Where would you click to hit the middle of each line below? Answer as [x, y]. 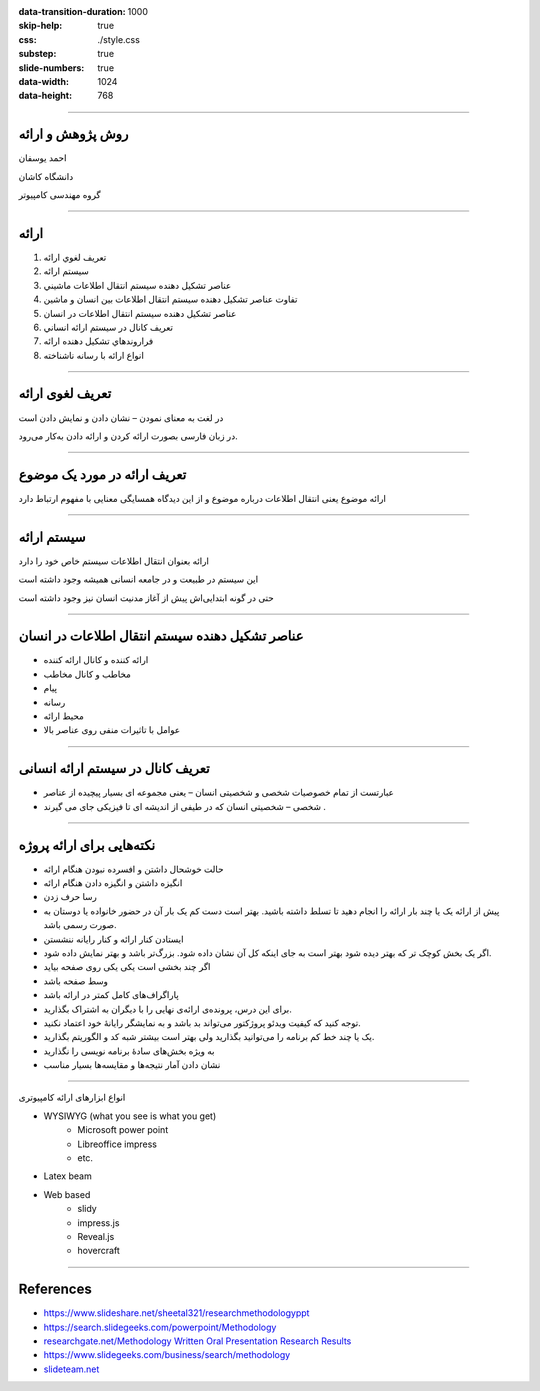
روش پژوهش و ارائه [73, 134]
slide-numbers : [51, 67]
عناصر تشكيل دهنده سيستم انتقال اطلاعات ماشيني [137, 285]
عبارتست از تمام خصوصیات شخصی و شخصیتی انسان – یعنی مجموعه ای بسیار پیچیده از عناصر [219, 792]
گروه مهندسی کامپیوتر [60, 195]
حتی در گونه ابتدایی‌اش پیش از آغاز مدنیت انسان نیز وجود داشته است [146, 597]
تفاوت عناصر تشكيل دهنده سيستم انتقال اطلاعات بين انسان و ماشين [170, 299]
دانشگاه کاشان [46, 176]
